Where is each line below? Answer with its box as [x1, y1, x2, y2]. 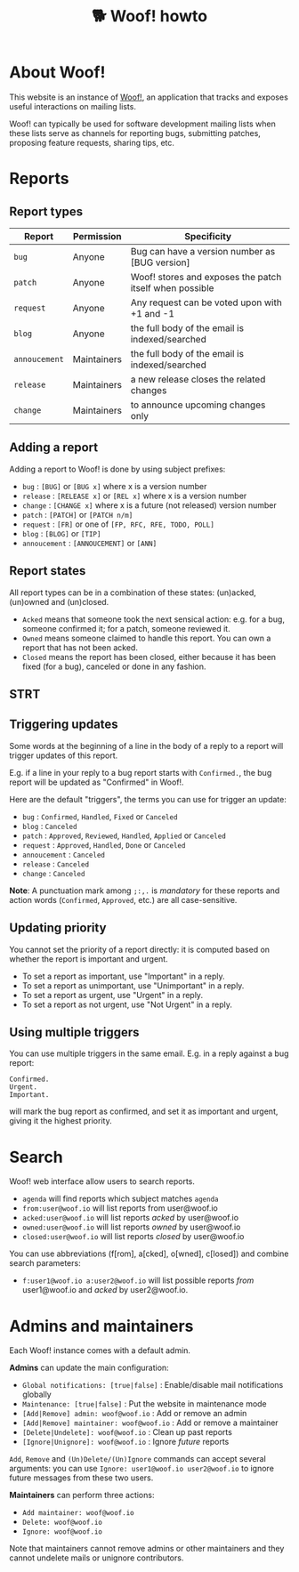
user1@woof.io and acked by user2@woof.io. [21, 1285, 189, 1295]
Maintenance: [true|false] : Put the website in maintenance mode [21, 1399, 267, 1409]
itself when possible [130, 281, 214, 294]
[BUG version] [130, 256, 190, 269]
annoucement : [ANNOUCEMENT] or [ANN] [21, 537, 158, 548]
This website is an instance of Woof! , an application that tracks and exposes [9, 92, 289, 102]
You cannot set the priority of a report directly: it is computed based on [9, 944, 270, 955]
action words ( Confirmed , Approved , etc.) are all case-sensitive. [9, 894, 238, 905]
